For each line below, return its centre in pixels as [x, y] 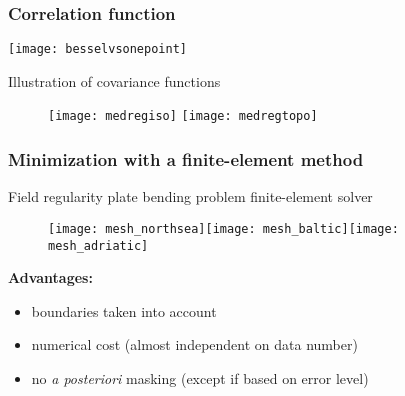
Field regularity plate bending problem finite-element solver [190, 196]
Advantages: [50, 277]
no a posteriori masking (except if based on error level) [200, 378]
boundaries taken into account [124, 310]
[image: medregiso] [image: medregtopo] [183, 116]
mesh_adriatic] [98, 245]
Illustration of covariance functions [114, 80]
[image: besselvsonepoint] [97, 49]
